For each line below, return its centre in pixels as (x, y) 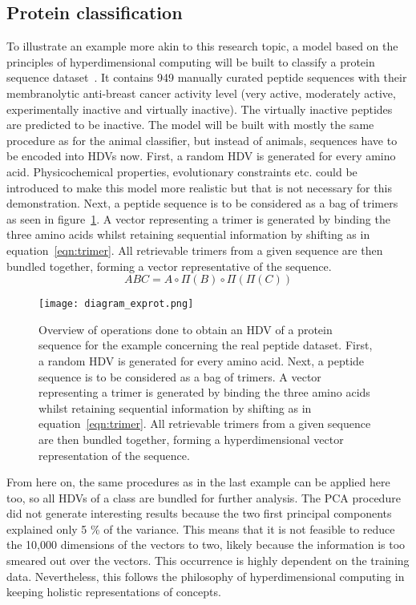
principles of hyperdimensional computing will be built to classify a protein (191, 61)
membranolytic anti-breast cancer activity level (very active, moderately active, (201, 93)
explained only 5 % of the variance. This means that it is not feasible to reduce (201, 528)
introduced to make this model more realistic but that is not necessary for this (199, 187)
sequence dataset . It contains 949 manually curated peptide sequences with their (207, 77)
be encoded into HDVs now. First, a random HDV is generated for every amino (201, 156)
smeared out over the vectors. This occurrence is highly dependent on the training (208, 561)
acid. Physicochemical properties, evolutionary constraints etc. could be (182, 171)
